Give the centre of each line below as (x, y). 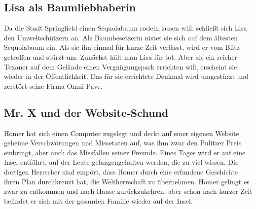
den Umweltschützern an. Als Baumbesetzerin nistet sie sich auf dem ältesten (121, 37)
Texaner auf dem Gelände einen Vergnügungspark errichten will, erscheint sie (121, 66)
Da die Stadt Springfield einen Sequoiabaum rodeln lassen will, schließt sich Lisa (126, 28)
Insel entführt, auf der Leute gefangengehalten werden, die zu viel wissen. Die (121, 162)
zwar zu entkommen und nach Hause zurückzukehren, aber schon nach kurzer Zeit (128, 191)
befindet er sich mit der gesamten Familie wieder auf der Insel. (98, 200)
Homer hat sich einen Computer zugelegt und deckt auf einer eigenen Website (122, 133)
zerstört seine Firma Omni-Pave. (53, 86)
